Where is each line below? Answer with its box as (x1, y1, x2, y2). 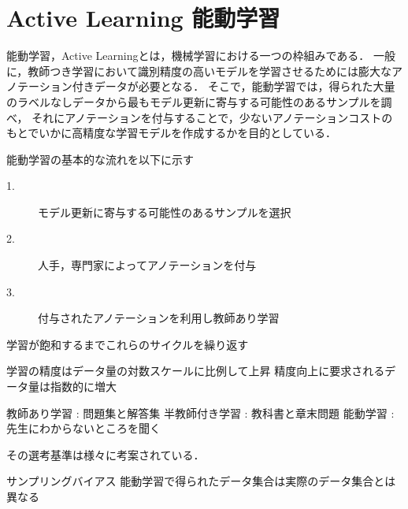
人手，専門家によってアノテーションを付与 (38, 257, 257, 273)
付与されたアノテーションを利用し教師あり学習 (38, 310, 280, 326)
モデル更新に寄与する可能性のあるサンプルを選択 (38, 203, 291, 220)
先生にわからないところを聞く (6, 420, 161, 437)
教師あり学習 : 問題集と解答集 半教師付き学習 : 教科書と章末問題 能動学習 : (6, 404, 395, 421)
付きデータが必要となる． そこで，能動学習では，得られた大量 (72, 78, 395, 95)
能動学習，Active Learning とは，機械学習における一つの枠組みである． (6, 47, 370, 64)
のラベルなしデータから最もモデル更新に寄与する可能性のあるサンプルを (6, 93, 381, 110)
